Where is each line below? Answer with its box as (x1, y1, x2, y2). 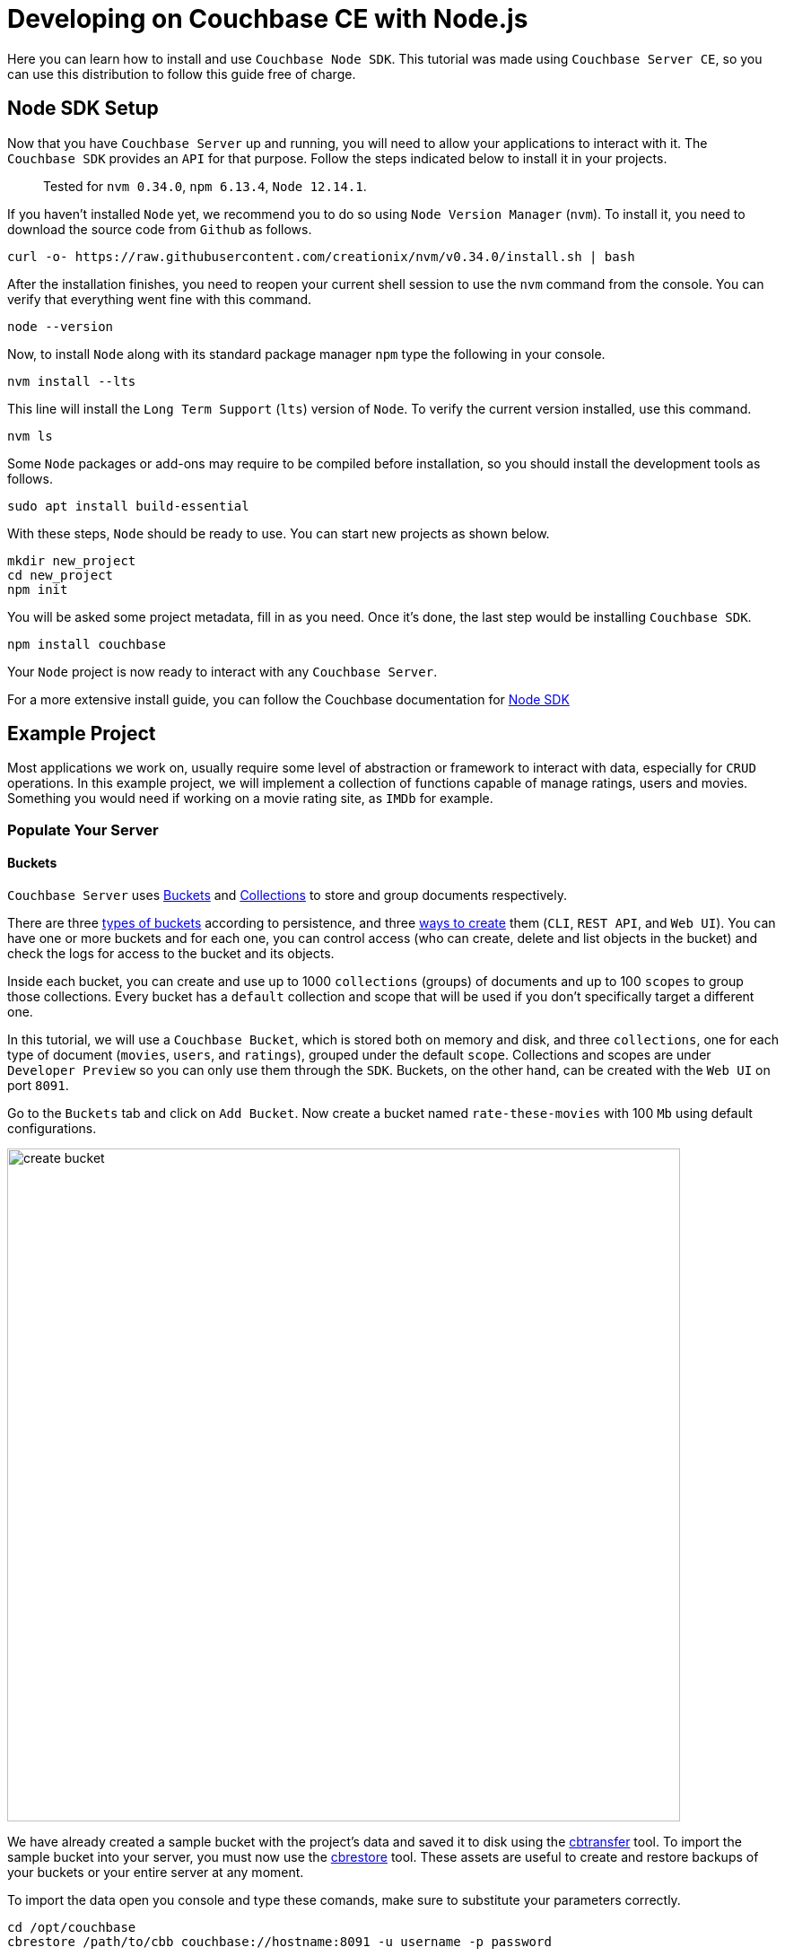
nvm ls (7, 428, 53, 443)
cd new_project (7, 567, 114, 582)
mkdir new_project (7, 553, 136, 568)
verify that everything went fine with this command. (7, 291, 312, 307)
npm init (7, 581, 68, 597)
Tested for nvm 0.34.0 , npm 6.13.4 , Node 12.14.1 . (43, 178, 367, 194)
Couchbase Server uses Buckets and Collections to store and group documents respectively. (7, 887, 568, 904)
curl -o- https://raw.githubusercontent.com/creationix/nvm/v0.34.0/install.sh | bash (7, 249, 635, 264)
